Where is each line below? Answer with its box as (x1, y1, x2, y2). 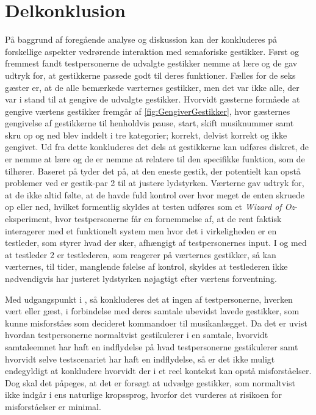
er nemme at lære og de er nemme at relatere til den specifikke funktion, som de (5, 153, 305, 165)
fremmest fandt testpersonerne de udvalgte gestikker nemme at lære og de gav (5, 57, 298, 70)
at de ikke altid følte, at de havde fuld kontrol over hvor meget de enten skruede (5, 188, 304, 201)
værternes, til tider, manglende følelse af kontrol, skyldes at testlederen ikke (5, 260, 288, 273)
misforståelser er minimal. (5, 400, 101, 413)
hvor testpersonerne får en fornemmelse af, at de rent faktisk (55, 212, 282, 225)
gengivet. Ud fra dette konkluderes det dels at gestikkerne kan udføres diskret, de (5, 140, 309, 153)
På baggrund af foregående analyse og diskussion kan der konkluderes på (5, 33, 278, 46)
